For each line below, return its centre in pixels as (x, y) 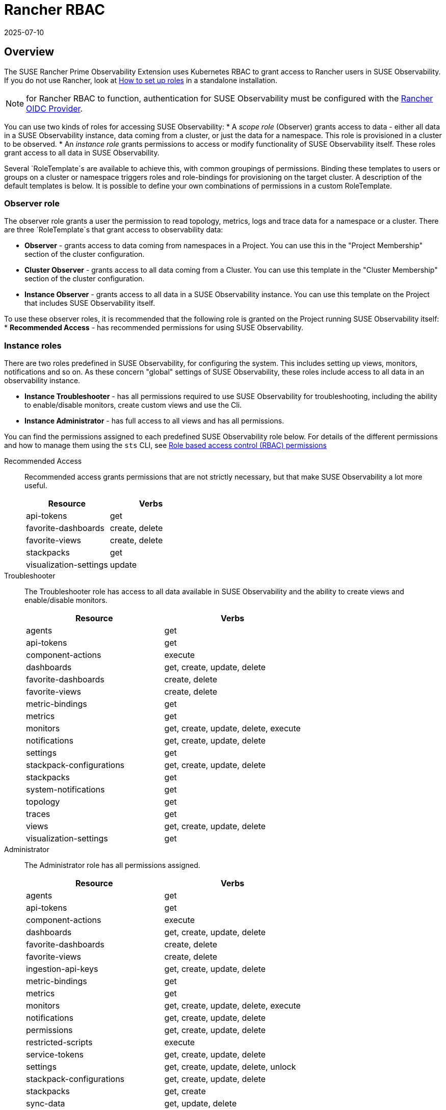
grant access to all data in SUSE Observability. (82, 152)
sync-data (46, 1104)
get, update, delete (201, 1104)
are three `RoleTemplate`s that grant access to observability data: (114, 230)
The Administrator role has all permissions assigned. (112, 865)
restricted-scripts (59, 1042)
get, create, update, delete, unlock (230, 1067)
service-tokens (55, 1055)
